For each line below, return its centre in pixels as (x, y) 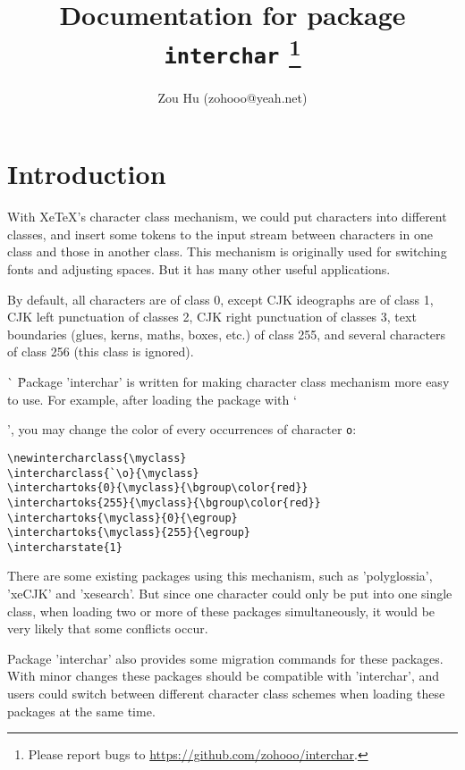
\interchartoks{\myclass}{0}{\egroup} (123, 518)
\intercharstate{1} (65, 547)
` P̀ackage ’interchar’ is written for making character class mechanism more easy (228, 382)
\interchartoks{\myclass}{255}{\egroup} (129, 533)
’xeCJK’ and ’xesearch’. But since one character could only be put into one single (230, 594)
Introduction (87, 174)
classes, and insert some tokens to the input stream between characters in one (220, 234)
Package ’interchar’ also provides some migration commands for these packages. (225, 658)
